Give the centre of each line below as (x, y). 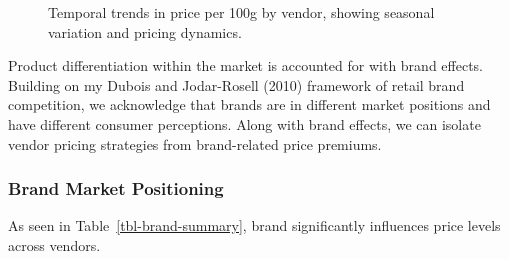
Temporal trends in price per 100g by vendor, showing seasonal (241, 12)
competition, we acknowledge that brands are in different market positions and (249, 104)
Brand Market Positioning (116, 188)
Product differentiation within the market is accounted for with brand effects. (246, 65)
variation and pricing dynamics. (145, 31)
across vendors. (54, 244)
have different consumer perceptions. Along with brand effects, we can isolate (244, 123)
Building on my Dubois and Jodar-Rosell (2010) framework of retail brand (236, 84)
